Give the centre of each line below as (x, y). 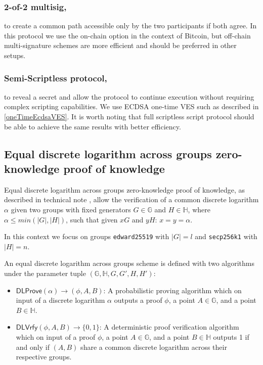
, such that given (92, 219)
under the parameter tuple (45, 273)
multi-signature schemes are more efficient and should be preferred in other (120, 45)
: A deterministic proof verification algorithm (169, 327)
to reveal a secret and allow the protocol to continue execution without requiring (129, 96)
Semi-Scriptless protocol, (56, 78)
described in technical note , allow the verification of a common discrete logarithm (131, 199)
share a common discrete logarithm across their (154, 347)
